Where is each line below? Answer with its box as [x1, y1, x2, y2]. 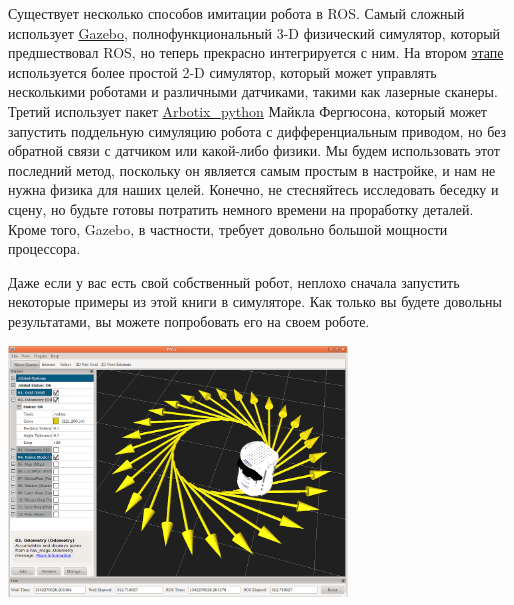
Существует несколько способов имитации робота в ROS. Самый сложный [8, 3, 465, 23]
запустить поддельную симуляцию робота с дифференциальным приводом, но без [8, 120, 507, 141]
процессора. [8, 238, 81, 259]
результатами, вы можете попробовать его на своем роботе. [8, 310, 370, 331]
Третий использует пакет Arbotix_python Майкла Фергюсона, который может [8, 100, 487, 121]
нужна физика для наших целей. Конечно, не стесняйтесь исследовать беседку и [8, 179, 499, 200]
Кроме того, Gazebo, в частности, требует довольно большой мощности [8, 218, 448, 239]
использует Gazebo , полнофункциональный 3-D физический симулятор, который [8, 22, 501, 43]
